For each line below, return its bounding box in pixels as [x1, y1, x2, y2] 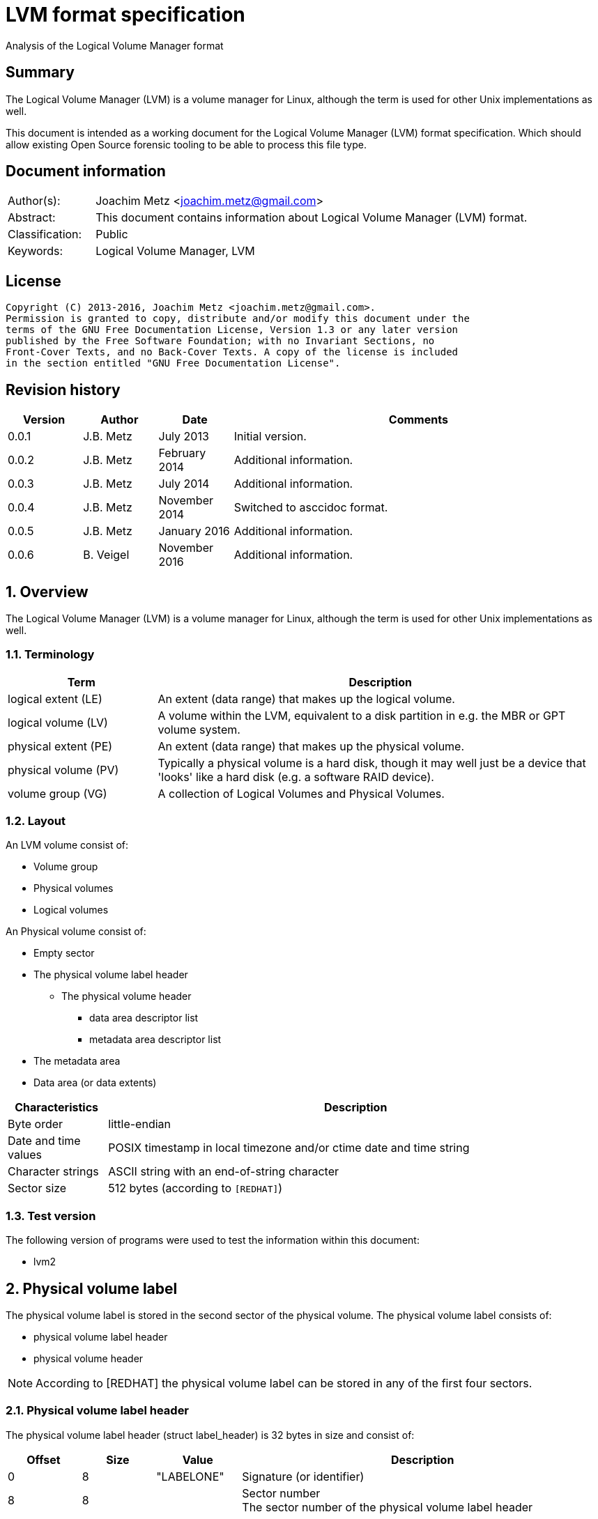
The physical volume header [61, 990, 192, 1003]
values [8, 1148, 43, 1162]
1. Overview [6, 583, 89, 601]
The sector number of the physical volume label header [242, 1499, 533, 1514]
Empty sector [33, 947, 95, 959]
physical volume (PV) [8, 762, 119, 777]
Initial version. [233, 429, 307, 444]
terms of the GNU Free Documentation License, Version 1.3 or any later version [6, 324, 459, 336]
